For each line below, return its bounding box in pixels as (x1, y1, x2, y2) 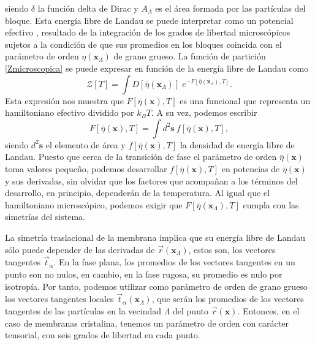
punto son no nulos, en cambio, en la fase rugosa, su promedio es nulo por (5, 267, 283, 280)
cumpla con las (243, 198, 299, 211)
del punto (173, 304, 208, 317)
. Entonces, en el (237, 304, 300, 317)
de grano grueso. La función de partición (113, 50, 266, 63)
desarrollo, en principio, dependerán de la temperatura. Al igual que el (5, 186, 270, 199)
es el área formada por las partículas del (155, 2, 306, 14)
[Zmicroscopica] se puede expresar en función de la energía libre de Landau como (5, 61, 309, 74)
